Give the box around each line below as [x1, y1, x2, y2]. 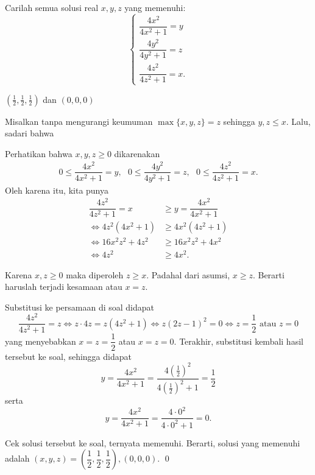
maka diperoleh [66, 268, 124, 281]
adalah [5, 452, 30, 465]
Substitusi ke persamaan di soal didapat [5, 300, 154, 313]
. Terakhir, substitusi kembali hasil [174, 334, 303, 347]
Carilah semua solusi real [5, 1, 99, 13]
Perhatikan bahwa [5, 147, 73, 160]
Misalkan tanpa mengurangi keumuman [5, 114, 153, 127]
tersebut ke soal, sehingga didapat [5, 350, 132, 362]
